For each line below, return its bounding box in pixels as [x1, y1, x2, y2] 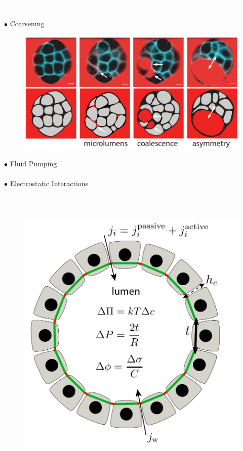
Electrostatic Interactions [10, 178, 89, 189]
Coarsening [10, 18, 45, 28]
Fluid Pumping [10, 158, 57, 169]
